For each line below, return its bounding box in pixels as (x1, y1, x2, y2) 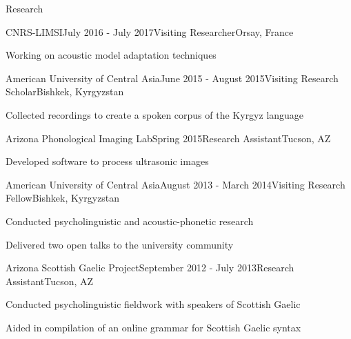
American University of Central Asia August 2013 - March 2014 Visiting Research (6, 177, 345, 191)
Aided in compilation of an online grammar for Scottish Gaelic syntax (6, 320, 301, 334)
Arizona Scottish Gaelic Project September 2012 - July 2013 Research (6, 260, 294, 275)
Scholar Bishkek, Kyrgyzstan (6, 84, 124, 99)
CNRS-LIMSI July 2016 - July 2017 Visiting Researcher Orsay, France (6, 24, 294, 39)
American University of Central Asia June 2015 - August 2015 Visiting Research (6, 70, 339, 85)
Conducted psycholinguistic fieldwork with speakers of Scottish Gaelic (6, 297, 301, 311)
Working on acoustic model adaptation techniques (6, 48, 217, 62)
